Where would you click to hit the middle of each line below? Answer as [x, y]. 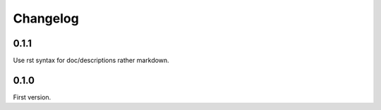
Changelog [46, 18]
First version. [32, 97]
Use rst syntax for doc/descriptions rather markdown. [91, 61]
